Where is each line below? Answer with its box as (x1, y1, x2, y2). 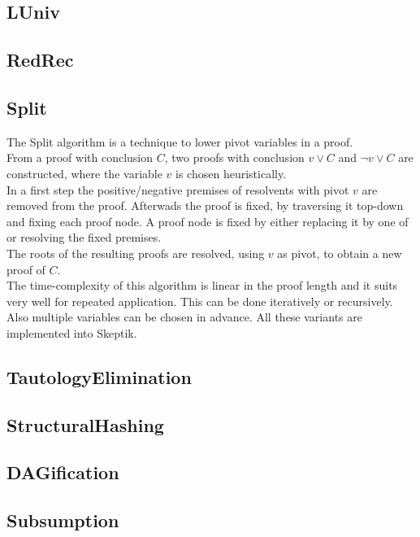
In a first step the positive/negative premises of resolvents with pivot (6, 181, 349, 198)
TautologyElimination (6, 364, 192, 389)
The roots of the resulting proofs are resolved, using (6, 244, 265, 261)
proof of (6, 260, 45, 277)
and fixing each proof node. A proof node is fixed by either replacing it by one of (6, 212, 409, 229)
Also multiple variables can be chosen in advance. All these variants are (6, 308, 362, 325)
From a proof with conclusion (6, 149, 154, 166)
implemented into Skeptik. (6, 324, 137, 341)
